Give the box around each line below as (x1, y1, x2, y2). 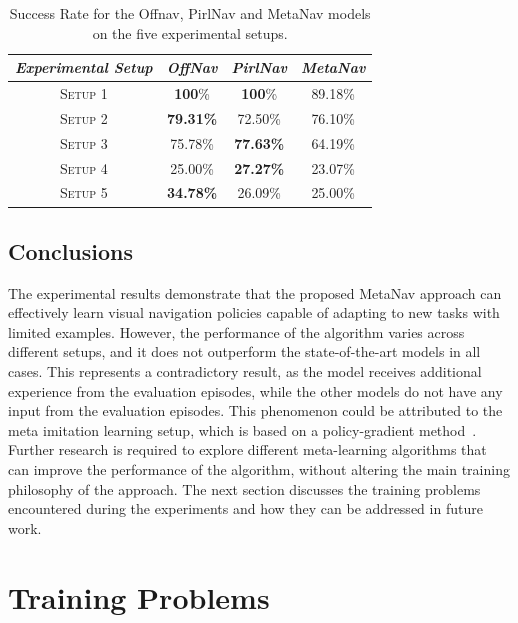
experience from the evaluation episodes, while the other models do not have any (8, 380, 503, 401)
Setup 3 (59, 132, 108, 153)
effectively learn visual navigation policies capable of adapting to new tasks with (8, 302, 500, 323)
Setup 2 (59, 107, 108, 128)
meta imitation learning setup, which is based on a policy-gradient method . (8, 419, 477, 440)
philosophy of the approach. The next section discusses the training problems (8, 478, 481, 499)
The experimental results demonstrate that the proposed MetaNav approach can (8, 282, 502, 303)
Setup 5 (59, 182, 108, 203)
